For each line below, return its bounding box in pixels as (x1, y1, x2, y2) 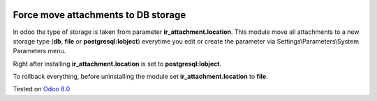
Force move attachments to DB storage (13, 9, 186, 21)
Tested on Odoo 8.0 (13, 85, 71, 93)
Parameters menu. (13, 47, 66, 55)
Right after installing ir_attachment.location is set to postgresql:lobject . (13, 59, 222, 68)
